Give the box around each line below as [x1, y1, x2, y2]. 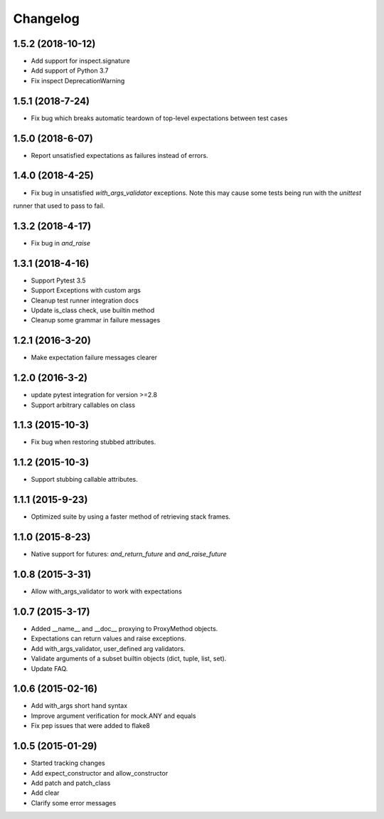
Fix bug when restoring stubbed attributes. [31, 438, 156, 446]
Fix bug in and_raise [31, 238, 91, 247]
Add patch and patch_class [31, 778, 111, 787]
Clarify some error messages [31, 798, 117, 807]
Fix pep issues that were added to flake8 [31, 722, 151, 730]
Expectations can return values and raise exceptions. [31, 634, 186, 643]
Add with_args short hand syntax [31, 702, 128, 710]
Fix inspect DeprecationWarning [31, 76, 125, 85]
